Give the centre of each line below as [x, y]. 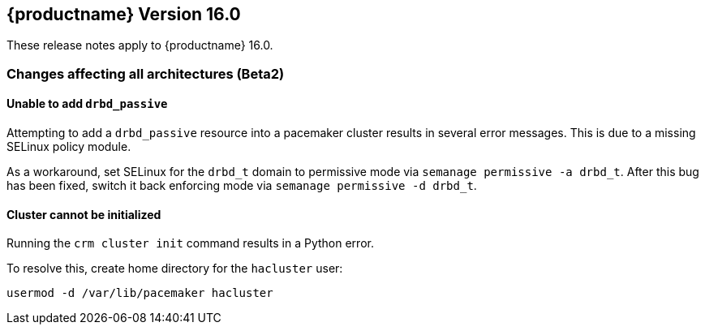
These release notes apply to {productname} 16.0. [140, 45]
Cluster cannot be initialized [84, 214]
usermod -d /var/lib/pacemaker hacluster [140, 293]
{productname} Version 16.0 [124, 14]
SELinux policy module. [69, 147]
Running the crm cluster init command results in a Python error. [190, 243]
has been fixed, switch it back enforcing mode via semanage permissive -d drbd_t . [242, 186]
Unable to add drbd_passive [87, 104]
